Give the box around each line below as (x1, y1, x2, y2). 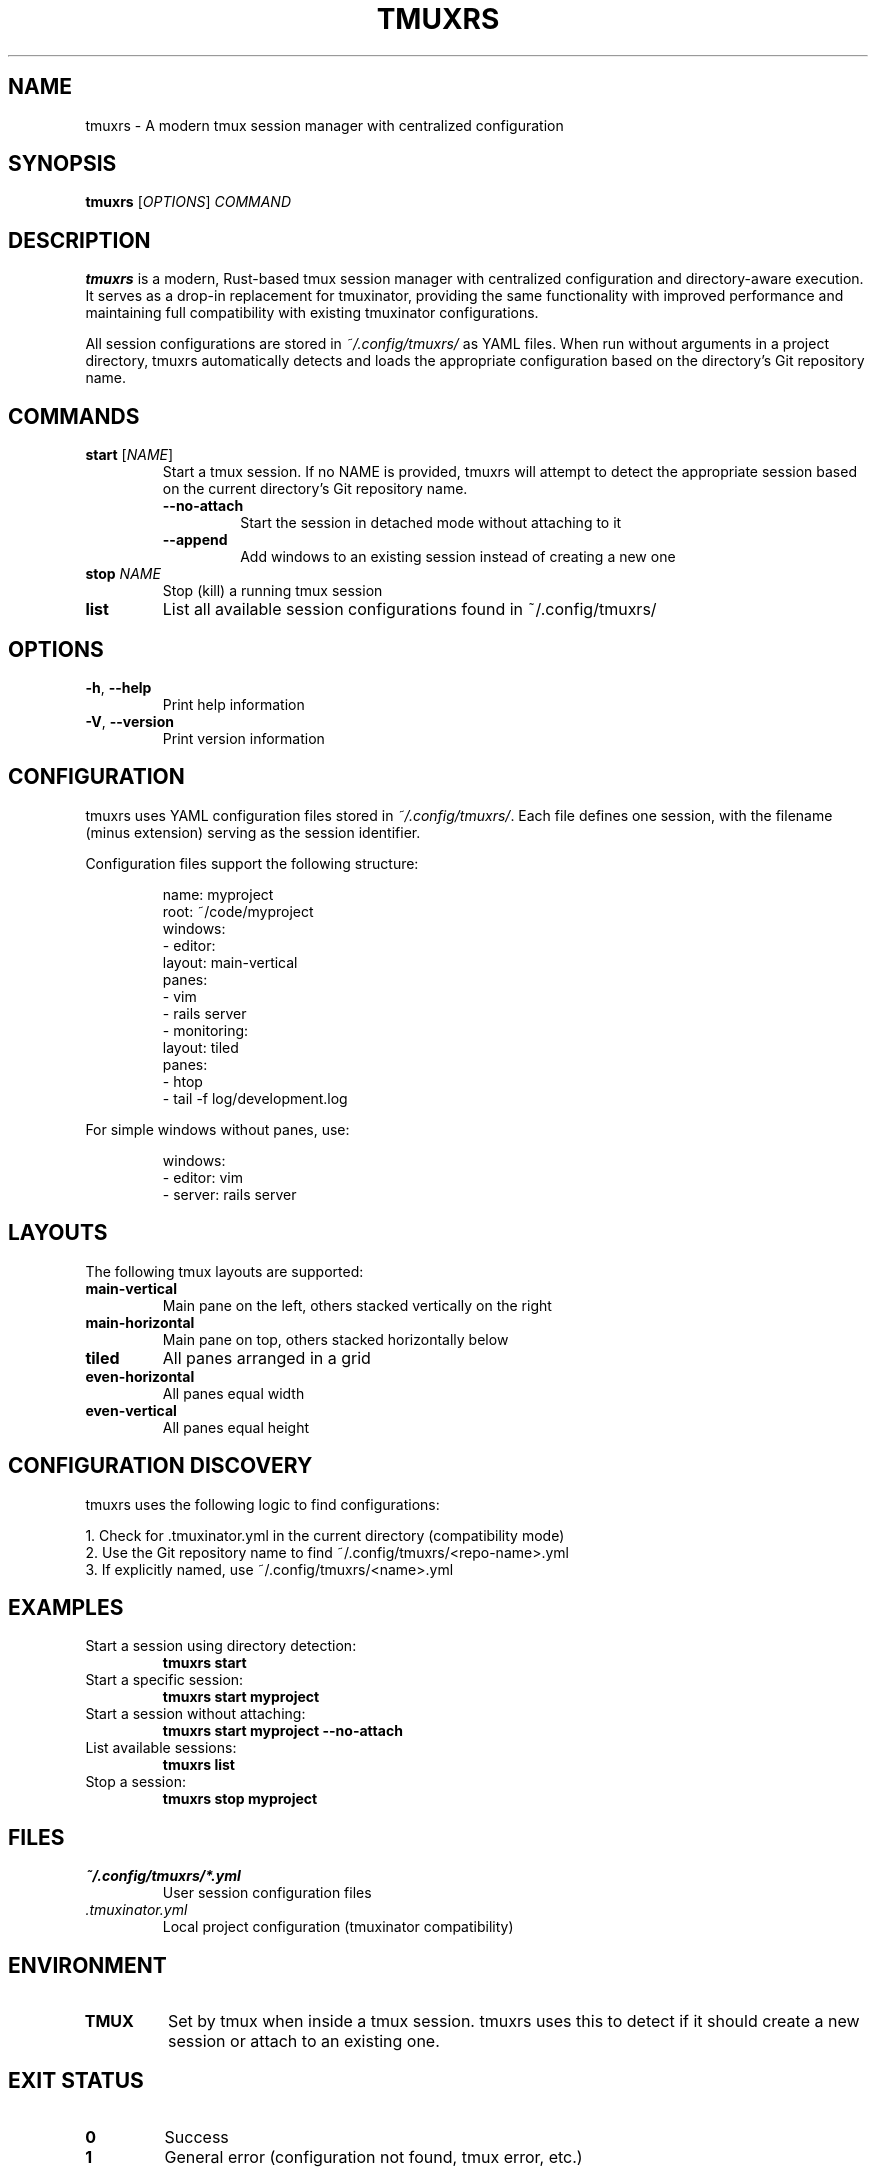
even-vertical (85, 1401, 177, 1419)
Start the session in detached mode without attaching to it (240, 514, 622, 532)
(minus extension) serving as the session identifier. (85, 823, 421, 841)
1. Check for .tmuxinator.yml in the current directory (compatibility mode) (85, 1526, 565, 1544)
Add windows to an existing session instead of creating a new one (240, 548, 676, 566)
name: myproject (162, 885, 274, 903)
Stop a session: (85, 1773, 186, 1791)
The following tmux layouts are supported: (85, 1262, 364, 1280)
